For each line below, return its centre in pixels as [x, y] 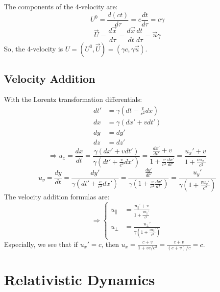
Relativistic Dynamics [80, 280]
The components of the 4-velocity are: [61, 6]
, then [110, 244]
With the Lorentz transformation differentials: [73, 99]
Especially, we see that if [41, 244]
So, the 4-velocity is [34, 48]
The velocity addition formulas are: [57, 197]
